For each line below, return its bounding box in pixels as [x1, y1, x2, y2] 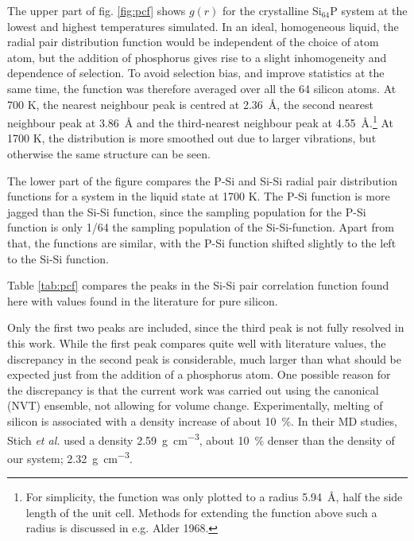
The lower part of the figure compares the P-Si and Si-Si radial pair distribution [7, 172, 398, 189]
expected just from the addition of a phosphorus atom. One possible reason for [7, 366, 391, 383]
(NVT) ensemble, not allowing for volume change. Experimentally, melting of [7, 397, 383, 414]
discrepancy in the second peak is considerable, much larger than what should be [7, 350, 401, 367]
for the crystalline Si [222, 2, 322, 18]
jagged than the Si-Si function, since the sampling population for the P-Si [7, 203, 366, 220]
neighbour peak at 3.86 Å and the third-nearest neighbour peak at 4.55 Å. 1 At [7, 112, 394, 130]
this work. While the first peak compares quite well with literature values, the [7, 334, 386, 351]
